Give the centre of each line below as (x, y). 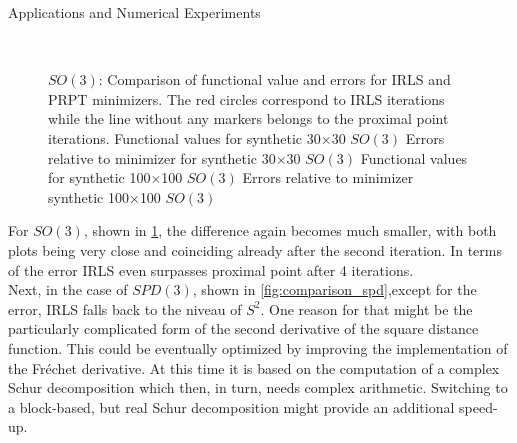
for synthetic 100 (99, 177)
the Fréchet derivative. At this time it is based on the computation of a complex (254, 367)
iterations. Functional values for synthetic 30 (184, 137)
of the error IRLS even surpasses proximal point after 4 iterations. (211, 269)
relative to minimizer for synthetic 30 (162, 157)
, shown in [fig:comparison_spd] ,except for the (334, 289)
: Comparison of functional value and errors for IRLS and (274, 79)
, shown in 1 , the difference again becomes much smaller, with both (290, 230)
